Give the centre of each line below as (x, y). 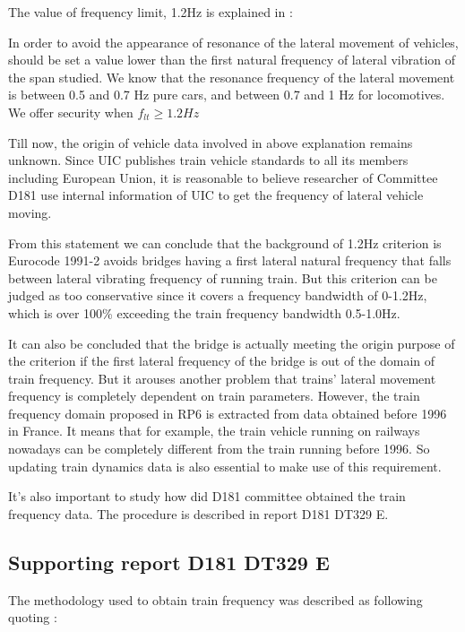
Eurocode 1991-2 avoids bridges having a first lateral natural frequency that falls (230, 260)
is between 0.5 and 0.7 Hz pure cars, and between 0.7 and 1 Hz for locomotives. (227, 95)
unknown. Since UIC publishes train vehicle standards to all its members (208, 160)
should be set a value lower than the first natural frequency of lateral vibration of (232, 60)
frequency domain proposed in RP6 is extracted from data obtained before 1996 (228, 413)
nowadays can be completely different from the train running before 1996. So (219, 449)
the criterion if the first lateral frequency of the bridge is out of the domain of (222, 361)
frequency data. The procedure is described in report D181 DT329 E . (198, 513)
